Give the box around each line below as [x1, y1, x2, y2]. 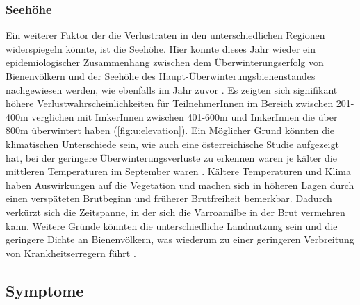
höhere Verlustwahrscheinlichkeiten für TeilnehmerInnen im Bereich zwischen [6, 96, 334, 110]
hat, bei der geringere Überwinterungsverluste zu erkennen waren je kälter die [6, 150, 337, 165]
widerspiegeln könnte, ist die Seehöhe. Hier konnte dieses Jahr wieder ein [6, 41, 316, 56]
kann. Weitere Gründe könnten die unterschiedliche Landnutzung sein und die [6, 218, 338, 233]
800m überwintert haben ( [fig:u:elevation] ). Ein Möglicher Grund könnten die [6, 123, 335, 138]
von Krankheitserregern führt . [6, 245, 136, 260]
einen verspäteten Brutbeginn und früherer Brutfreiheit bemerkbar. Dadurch [6, 191, 332, 206]
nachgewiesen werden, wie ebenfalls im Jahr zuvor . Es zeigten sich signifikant [6, 82, 338, 97]
